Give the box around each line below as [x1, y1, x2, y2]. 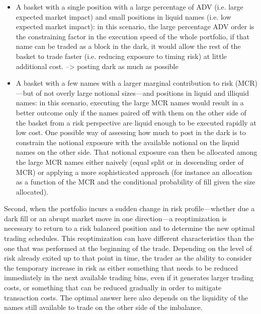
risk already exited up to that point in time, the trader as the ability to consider [4, 253, 252, 263]
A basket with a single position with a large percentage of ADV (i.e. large [16, 2, 243, 12]
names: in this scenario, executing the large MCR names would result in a [16, 97, 244, 108]
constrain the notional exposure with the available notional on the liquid [16, 137, 239, 147]
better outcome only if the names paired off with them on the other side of [16, 107, 246, 117]
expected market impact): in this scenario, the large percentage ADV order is [16, 21, 254, 32]
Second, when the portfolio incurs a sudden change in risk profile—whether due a [4, 203, 255, 214]
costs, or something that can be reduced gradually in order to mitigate [4, 282, 222, 293]
